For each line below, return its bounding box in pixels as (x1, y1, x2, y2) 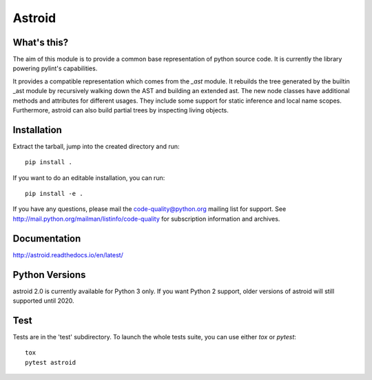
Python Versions (12, 269, 86, 281)
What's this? (12, 37, 69, 48)
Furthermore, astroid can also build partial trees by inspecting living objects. (12, 106, 229, 114)
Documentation (12, 232, 81, 244)
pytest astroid (25, 359, 76, 366)
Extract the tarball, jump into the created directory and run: (12, 142, 180, 150)
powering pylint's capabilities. (12, 64, 98, 72)
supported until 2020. (12, 297, 75, 305)
